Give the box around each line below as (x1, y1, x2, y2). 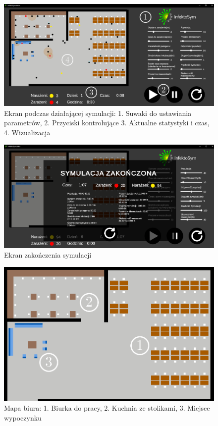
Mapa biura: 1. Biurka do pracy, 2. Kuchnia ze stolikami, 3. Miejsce (4, 403, 210, 413)
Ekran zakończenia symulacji (4, 250, 92, 260)
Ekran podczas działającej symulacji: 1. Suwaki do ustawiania (4, 107, 192, 118)
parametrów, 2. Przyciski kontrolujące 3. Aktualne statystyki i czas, (4, 117, 210, 128)
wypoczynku (4, 412, 42, 423)
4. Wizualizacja (4, 127, 51, 137)
